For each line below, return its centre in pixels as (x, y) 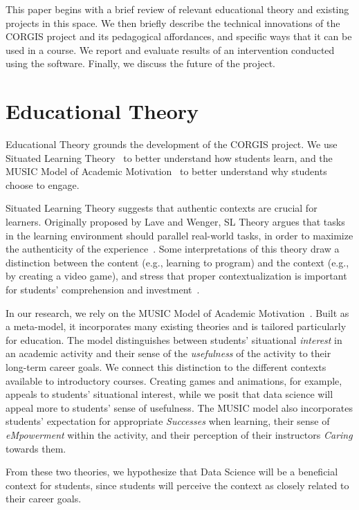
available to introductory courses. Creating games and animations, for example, (174, 380)
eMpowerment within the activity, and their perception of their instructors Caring (179, 434)
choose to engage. (43, 184)
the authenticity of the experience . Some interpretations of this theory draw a (173, 249)
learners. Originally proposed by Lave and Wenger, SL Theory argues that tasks (175, 222)
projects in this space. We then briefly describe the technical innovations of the (173, 22)
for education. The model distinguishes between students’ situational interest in (174, 339)
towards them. (36, 448)
